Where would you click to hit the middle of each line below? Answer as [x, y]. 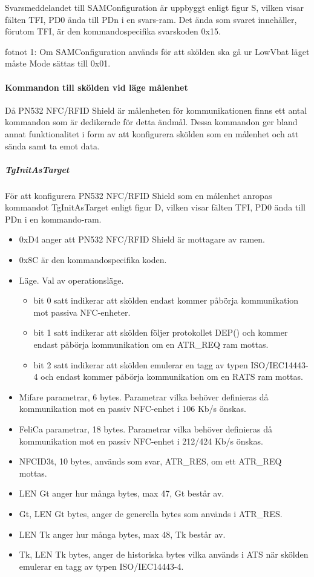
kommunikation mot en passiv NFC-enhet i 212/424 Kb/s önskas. [141, 441]
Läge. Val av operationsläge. [71, 280]
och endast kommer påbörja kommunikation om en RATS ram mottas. [172, 377]
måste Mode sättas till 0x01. [58, 63]
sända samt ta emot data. [52, 145]
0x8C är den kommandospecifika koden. [93, 260]
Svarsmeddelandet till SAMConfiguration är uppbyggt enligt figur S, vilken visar [154, 7]
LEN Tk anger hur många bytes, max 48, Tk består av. [122, 534]
